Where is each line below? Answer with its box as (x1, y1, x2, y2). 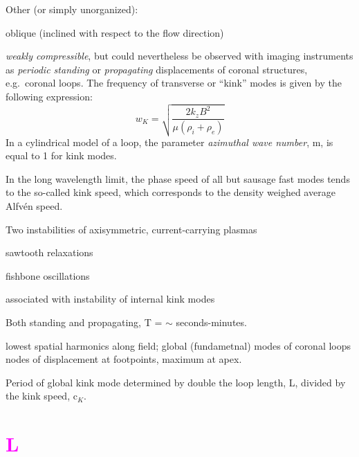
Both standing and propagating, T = (6, 314, 163, 329)
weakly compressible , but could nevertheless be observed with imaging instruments (6, 48, 353, 63)
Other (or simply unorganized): (6, 2, 138, 16)
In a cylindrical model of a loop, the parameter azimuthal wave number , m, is (6, 134, 333, 149)
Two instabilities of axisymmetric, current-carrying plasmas (6, 222, 257, 236)
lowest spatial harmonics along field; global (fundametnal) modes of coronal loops (6, 338, 351, 352)
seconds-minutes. (176, 314, 247, 329)
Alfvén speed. (6, 199, 63, 213)
